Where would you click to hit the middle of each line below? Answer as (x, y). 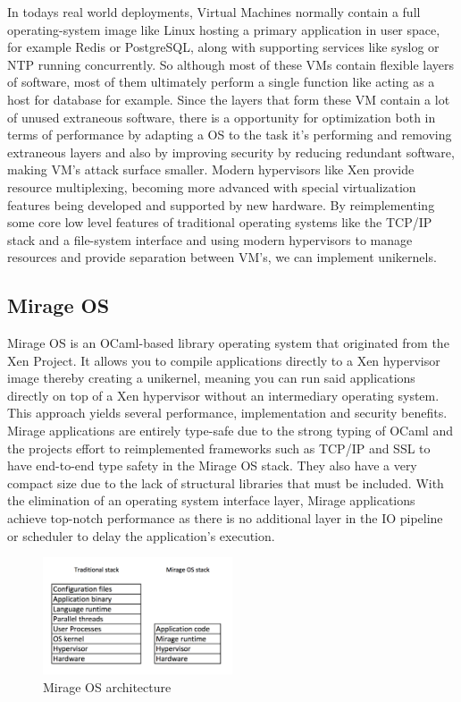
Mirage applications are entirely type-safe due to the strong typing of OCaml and (230, 431)
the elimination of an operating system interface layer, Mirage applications (211, 500)
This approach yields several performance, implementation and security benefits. (227, 413)
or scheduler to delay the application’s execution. (141, 535)
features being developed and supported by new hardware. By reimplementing (221, 204)
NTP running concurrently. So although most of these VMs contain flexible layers (231, 64)
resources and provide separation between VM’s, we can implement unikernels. (222, 257)
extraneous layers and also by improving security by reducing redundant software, (231, 152)
